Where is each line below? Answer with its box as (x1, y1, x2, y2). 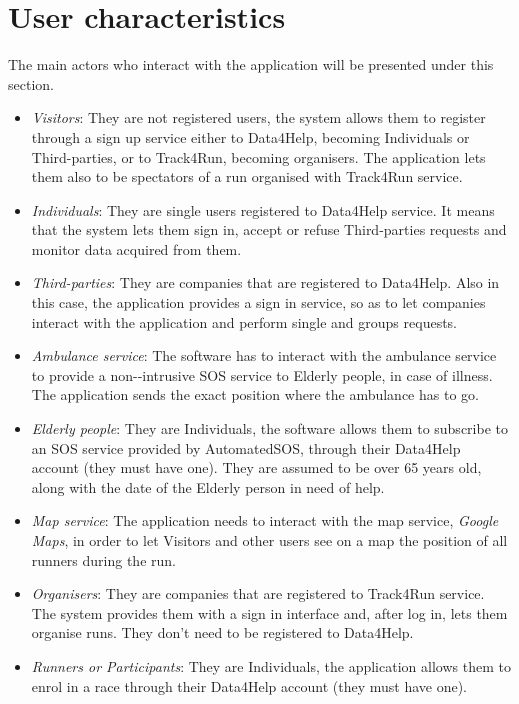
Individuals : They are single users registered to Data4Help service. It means (31, 199, 495, 220)
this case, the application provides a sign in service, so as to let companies (31, 292, 486, 313)
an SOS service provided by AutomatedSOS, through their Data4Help (31, 437, 461, 458)
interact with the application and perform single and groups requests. (31, 311, 458, 332)
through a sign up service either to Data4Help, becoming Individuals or (31, 126, 470, 147)
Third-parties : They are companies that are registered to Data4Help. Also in (31, 272, 500, 293)
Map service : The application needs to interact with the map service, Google (31, 510, 499, 531)
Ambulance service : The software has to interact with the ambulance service (31, 345, 497, 366)
